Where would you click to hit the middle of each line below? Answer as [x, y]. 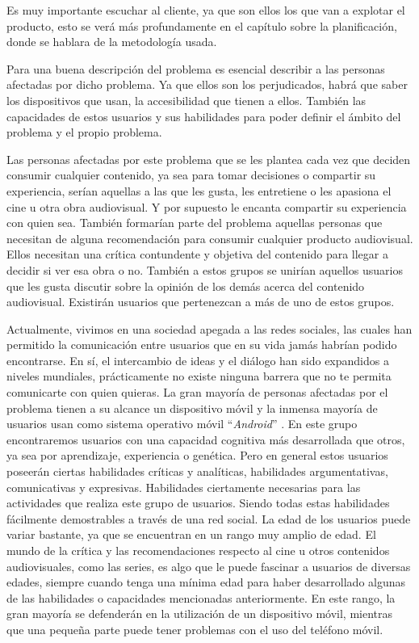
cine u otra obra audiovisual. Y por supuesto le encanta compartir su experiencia [207, 206]
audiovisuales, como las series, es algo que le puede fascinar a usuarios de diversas [209, 566]
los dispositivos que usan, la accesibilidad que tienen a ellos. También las [186, 100]
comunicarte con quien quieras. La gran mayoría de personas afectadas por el [197, 392]
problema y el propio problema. [84, 132]
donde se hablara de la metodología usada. [112, 42]
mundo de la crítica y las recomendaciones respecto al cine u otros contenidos [198, 550]
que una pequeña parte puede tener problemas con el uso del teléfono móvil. [195, 629]
